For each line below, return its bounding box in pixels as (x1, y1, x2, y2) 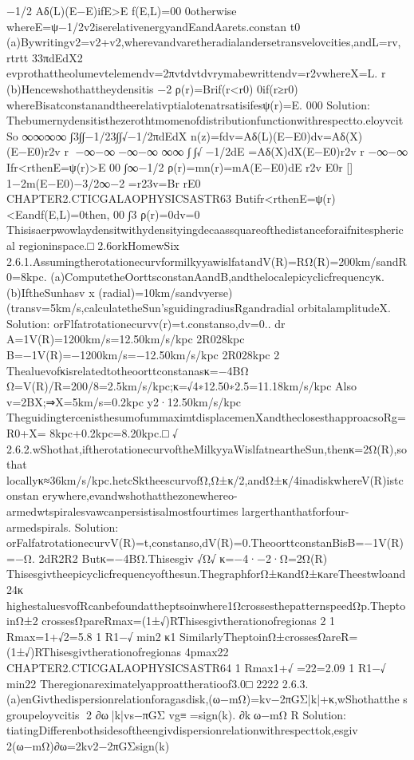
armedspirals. (6, 518, 72, 535)
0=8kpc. (6, 268, 47, 285)
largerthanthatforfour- (242, 503, 349, 519)
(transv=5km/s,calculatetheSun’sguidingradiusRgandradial (6, 299, 294, 316)
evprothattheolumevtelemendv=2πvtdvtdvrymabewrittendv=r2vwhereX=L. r (6, 65, 386, 81)
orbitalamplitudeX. (298, 299, 391, 316)
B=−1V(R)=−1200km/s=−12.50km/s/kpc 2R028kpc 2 (6, 346, 280, 363)
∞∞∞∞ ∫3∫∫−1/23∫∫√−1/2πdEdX (22, 127, 187, 144)
